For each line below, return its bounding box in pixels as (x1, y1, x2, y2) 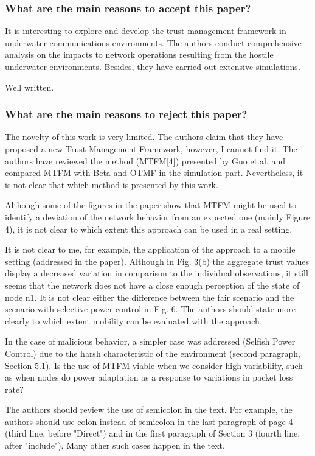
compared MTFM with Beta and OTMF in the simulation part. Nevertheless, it (5, 166, 303, 179)
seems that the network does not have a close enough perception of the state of (5, 278, 300, 291)
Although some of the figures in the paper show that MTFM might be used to (5, 198, 297, 211)
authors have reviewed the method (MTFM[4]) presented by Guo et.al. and (5, 154, 286, 167)
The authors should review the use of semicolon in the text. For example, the (5, 403, 292, 416)
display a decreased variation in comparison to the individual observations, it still (5, 267, 308, 279)
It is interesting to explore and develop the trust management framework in (5, 24, 286, 37)
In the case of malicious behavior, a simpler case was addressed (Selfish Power (5, 335, 296, 348)
